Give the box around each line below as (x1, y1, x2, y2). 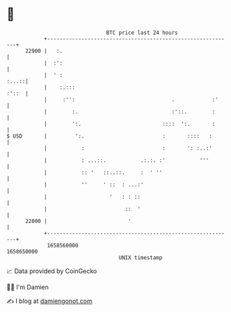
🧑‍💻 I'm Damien (6, 283, 49, 291)
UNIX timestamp (118, 254, 163, 261)
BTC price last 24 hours (106, 29, 178, 36)
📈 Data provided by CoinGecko (6, 267, 97, 275)
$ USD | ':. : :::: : (6, 132, 213, 140)
